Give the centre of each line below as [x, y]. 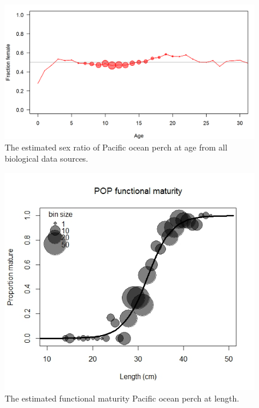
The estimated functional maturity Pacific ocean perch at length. [122, 398]
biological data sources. [47, 158]
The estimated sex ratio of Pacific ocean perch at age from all [116, 147]
